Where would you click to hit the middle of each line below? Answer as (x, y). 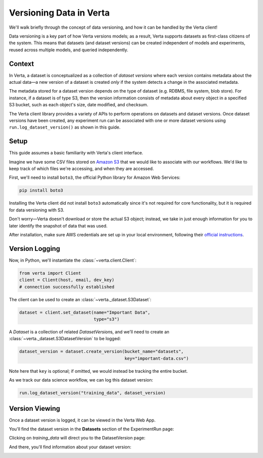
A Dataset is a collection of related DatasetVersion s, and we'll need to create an (89, 332)
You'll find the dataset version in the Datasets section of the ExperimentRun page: (92, 429)
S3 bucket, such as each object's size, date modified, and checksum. (79, 105)
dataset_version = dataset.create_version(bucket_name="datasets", (102, 352)
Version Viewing (35, 409)
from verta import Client (50, 273)
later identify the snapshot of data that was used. (58, 226)
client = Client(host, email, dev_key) (67, 280)
